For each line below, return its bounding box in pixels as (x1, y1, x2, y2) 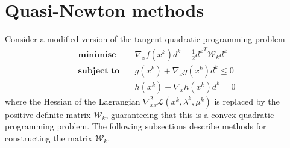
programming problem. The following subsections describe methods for (5, 120, 266, 132)
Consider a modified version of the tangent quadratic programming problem (5, 32, 285, 45)
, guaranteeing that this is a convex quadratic (106, 108, 274, 120)
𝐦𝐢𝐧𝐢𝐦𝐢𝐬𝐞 (78, 50, 116, 59)
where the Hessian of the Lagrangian (5, 94, 140, 107)
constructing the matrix (5, 132, 93, 144)
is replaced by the (214, 94, 280, 107)
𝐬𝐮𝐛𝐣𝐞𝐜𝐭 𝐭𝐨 (78, 66, 120, 75)
